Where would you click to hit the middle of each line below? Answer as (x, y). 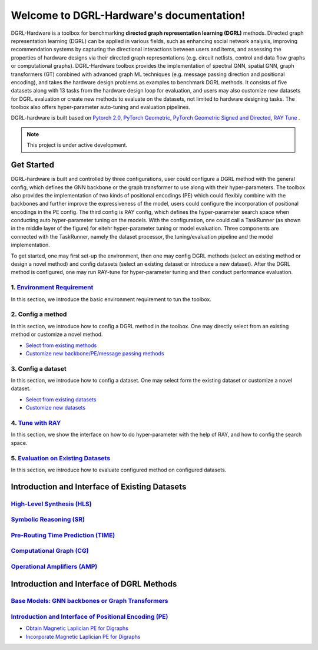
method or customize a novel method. (57, 334)
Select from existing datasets (61, 399)
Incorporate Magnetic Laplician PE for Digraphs (83, 636)
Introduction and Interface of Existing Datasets (99, 486)
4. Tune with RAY (36, 423)
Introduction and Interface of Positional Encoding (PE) (90, 617)
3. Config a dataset (39, 368)
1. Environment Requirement (52, 288)
